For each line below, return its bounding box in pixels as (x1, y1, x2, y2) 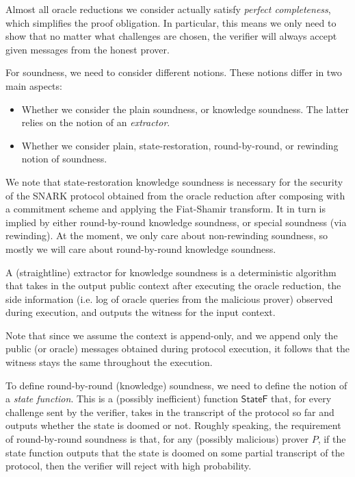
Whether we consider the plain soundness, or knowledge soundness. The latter (21, 101, 350, 116)
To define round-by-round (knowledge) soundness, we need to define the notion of (5, 378, 347, 392)
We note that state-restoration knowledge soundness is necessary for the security (5, 174, 343, 188)
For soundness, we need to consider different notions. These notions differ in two (5, 65, 342, 79)
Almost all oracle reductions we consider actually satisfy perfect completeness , (5, 2, 331, 16)
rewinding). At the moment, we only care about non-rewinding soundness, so (5, 228, 328, 243)
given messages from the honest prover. (5, 42, 170, 56)
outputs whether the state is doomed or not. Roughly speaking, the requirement (5, 418, 341, 432)
